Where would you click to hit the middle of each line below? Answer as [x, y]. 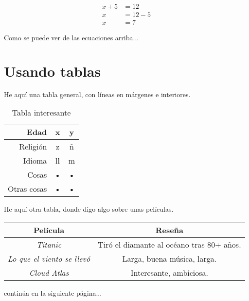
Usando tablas [53, 71]
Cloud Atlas [49, 273]
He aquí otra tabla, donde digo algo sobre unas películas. [89, 209]
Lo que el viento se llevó [49, 259]
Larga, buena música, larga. [169, 259]
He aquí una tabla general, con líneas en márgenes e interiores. [97, 94]
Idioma [35, 161]
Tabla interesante [41, 113]
